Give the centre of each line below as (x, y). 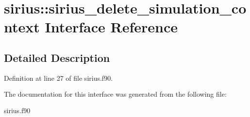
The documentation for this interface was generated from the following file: (115, 94)
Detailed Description (57, 57)
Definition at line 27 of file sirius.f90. (58, 78)
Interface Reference (111, 27)
